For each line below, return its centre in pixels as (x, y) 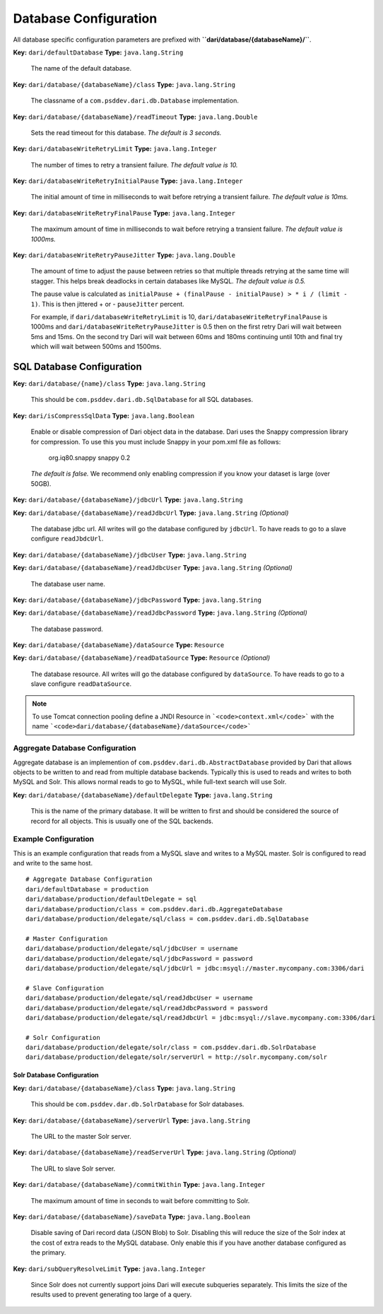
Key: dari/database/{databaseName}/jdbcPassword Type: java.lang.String (137, 600)
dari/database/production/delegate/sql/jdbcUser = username (132, 949)
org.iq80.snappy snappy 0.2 (89, 458)
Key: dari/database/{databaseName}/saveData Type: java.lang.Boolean (132, 1217)
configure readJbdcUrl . (67, 539)
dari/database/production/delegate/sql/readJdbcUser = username (140, 998)
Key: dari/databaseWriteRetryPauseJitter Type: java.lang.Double (124, 255)
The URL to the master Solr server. (81, 1137)
